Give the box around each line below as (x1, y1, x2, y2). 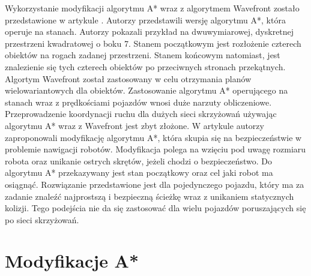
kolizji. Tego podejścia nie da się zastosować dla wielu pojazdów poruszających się (5, 202, 306, 214)
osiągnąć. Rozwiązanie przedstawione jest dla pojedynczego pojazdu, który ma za (5, 178, 304, 190)
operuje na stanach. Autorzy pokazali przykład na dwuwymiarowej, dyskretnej (5, 25, 294, 38)
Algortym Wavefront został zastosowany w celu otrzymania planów (5, 72, 252, 85)
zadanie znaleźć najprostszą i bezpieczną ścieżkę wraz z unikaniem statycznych (5, 190, 294, 202)
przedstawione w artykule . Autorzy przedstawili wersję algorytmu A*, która (5, 13, 286, 26)
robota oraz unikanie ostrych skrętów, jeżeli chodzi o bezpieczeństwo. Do (5, 154, 273, 167)
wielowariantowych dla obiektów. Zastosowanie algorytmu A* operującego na (5, 84, 288, 97)
